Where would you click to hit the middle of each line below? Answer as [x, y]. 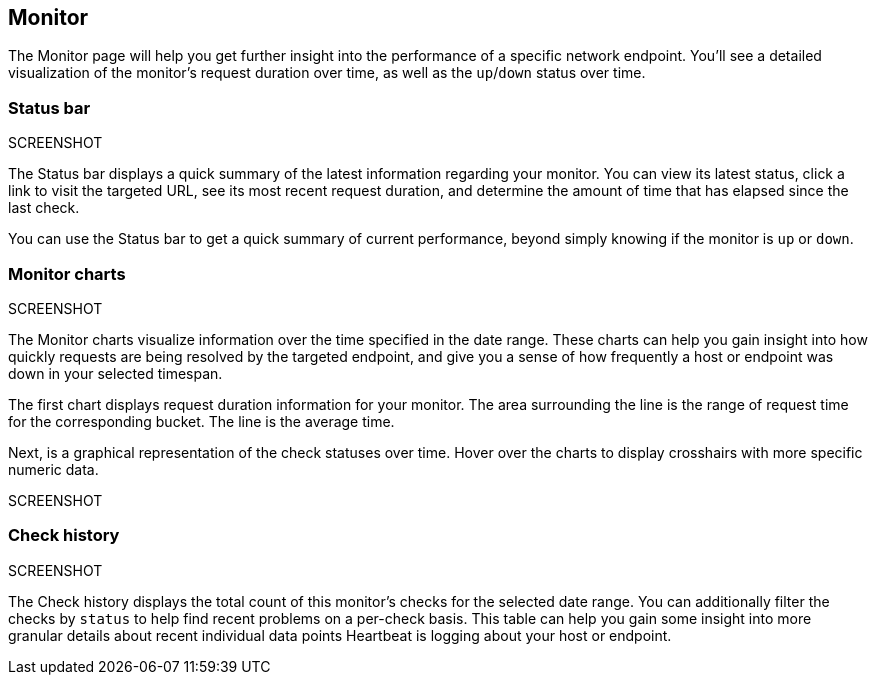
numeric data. [53, 469]
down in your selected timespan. [115, 373]
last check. [44, 208]
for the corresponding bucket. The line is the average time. [201, 421]
